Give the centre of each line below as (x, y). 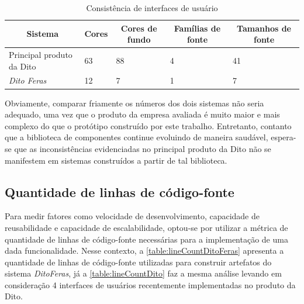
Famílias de (197, 28)
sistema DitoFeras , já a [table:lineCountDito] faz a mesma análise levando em (143, 273)
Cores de (139, 28)
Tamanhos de (264, 28)
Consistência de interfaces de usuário (152, 8)
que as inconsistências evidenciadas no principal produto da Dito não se (143, 148)
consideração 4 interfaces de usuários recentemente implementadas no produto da (150, 284)
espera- (284, 137)
